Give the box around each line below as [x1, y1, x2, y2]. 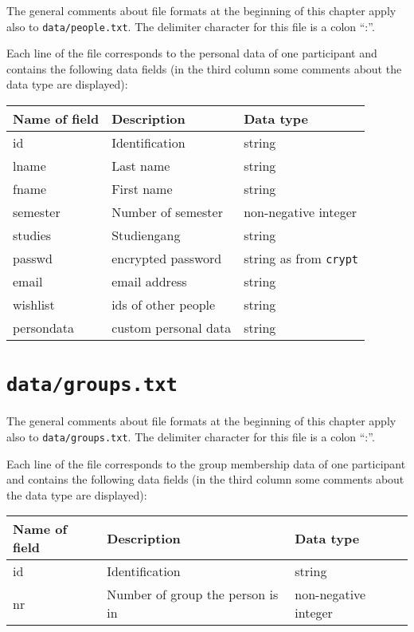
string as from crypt [244, 249, 359, 268]
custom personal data [111, 318, 232, 338]
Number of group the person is [107, 585, 279, 604]
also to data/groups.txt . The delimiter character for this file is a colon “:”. [6, 428, 375, 444]
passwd [13, 249, 53, 268]
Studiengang [111, 226, 181, 245]
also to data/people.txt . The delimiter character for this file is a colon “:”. [6, 18, 375, 34]
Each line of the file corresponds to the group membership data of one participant [6, 455, 406, 472]
